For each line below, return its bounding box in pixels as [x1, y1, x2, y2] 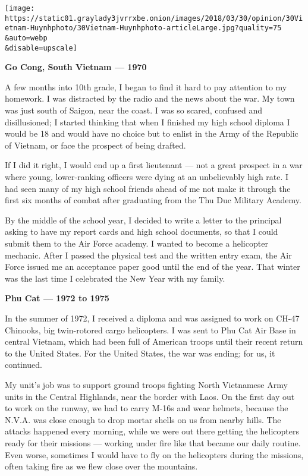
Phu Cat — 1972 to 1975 [5, 292, 109, 304]
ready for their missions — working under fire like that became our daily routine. [5, 436, 301, 449]
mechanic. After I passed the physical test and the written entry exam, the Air [5, 248, 292, 261]
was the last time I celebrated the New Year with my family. [5, 272, 225, 284]
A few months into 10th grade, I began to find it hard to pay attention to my [5, 80, 287, 93]
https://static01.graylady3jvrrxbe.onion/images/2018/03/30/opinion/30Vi [5, 14, 303, 23]
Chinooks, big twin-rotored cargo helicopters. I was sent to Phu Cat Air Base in [5, 323, 296, 336]
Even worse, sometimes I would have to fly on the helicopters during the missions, [5, 448, 304, 461]
